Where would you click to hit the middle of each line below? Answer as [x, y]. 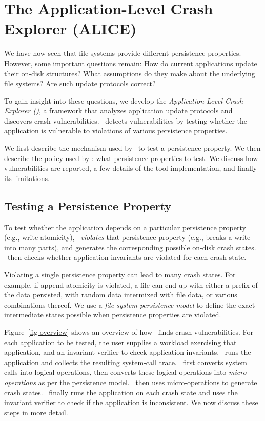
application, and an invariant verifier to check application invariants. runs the [128, 352]
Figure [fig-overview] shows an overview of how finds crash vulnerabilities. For [129, 332]
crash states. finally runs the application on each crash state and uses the [121, 392]
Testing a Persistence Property [88, 205]
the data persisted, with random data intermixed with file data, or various [121, 295]
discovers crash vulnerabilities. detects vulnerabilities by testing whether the [126, 120]
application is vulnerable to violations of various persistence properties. [116, 131]
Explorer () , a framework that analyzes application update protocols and [118, 111]
